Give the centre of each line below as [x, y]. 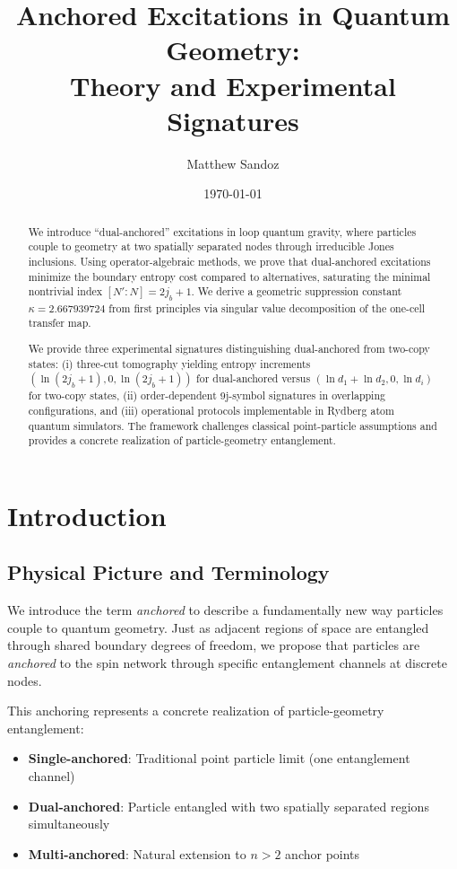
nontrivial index [65, 291]
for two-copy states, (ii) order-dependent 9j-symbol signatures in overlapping [207, 395]
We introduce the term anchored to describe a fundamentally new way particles [225, 610]
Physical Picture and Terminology [168, 572]
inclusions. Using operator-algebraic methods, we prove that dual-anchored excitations [229, 261]
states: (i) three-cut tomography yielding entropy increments [169, 363]
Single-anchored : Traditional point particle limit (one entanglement [219, 758]
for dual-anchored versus [254, 378]
